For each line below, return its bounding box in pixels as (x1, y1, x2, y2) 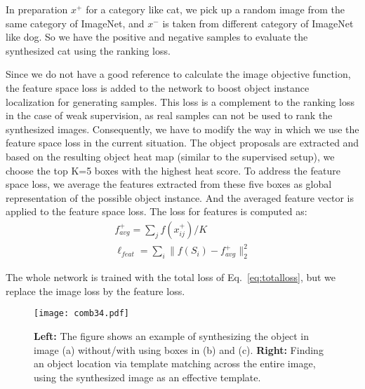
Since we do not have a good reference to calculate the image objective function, (6, 67, 351, 81)
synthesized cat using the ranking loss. (6, 43, 171, 57)
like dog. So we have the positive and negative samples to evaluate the (6, 29, 308, 44)
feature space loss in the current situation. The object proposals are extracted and (6, 135, 359, 150)
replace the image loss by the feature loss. (6, 283, 185, 298)
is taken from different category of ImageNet (162, 15, 354, 30)
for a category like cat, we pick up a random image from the (86, 2, 345, 16)
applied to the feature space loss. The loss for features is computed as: (6, 204, 307, 219)
